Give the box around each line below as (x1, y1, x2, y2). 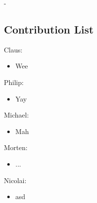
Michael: (4, 110, 29, 120)
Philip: (4, 77, 24, 87)
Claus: (4, 44, 23, 54)
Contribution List (4, 21, 94, 36)
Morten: (4, 142, 28, 152)
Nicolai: (4, 175, 27, 185)
